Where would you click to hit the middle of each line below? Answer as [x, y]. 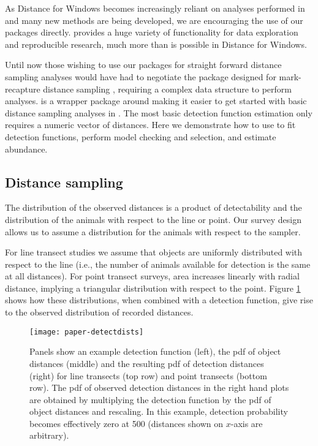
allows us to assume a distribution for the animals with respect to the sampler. [153, 231]
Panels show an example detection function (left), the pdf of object [155, 351]
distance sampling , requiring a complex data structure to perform [168, 89]
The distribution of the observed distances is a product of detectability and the [153, 207]
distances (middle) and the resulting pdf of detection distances [147, 363]
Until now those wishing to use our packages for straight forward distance [143, 65]
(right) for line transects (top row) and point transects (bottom [148, 375]
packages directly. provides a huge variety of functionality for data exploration [152, 32]
